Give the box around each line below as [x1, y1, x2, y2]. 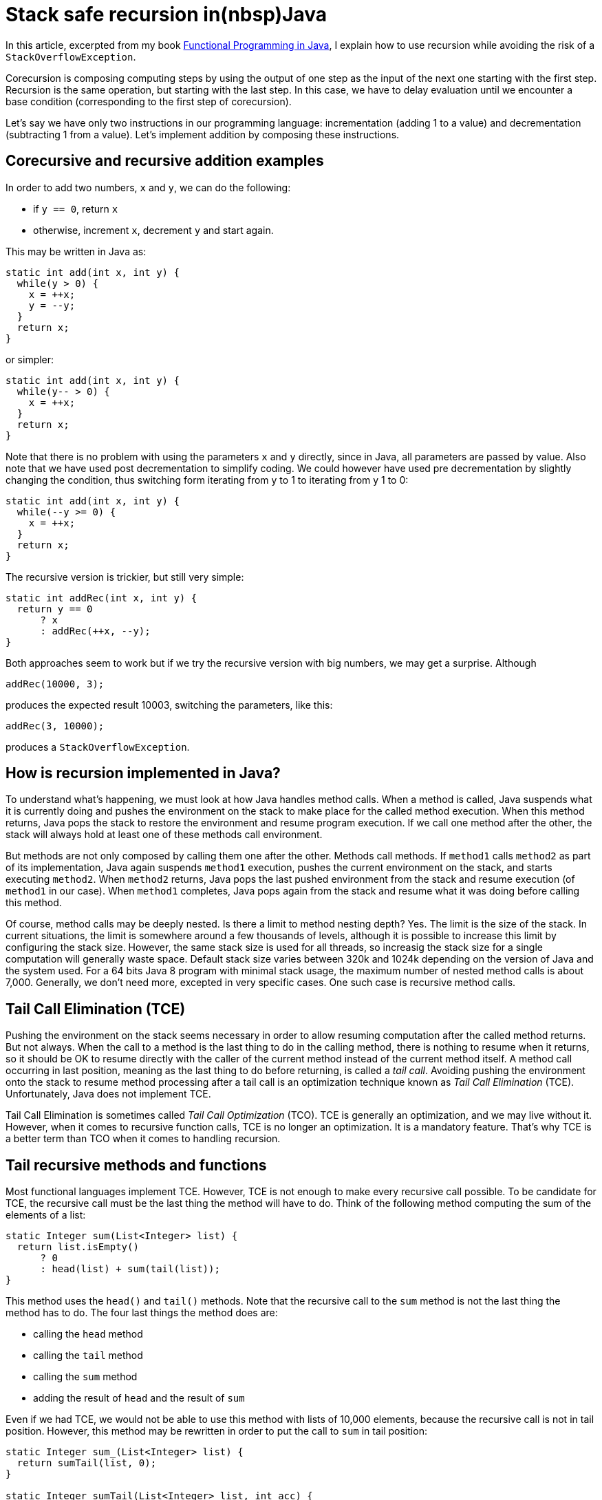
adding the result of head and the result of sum [33, 1392, 245, 1404]
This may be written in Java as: [6, 245, 147, 257]
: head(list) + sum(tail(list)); [40, 1263, 220, 1275]
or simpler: [6, 353, 54, 365]
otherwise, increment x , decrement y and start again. [33, 224, 274, 236]
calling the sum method [33, 1371, 138, 1383]
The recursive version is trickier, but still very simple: [6, 570, 244, 583]
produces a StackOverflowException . [6, 740, 190, 753]
